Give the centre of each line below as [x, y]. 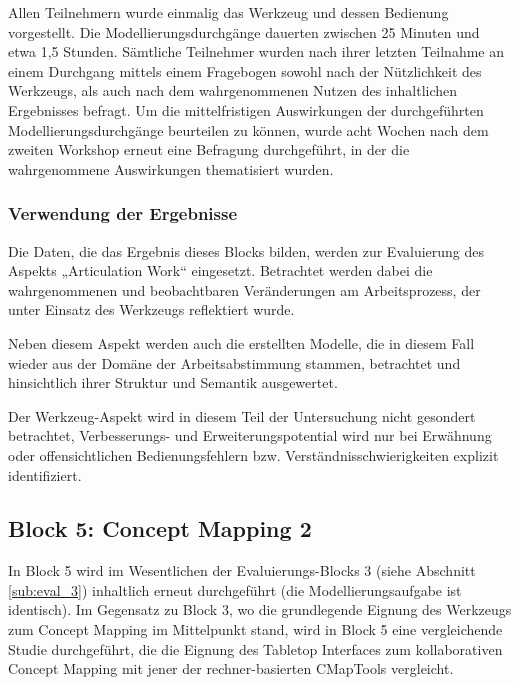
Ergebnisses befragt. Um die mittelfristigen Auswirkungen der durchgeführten [246, 109]
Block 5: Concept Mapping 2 [160, 528]
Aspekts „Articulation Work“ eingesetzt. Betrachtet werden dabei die [220, 270]
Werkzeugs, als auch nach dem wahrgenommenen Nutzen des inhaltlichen [233, 90]
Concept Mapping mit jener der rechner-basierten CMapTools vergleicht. [231, 668]
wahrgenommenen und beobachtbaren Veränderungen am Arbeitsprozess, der [244, 289]
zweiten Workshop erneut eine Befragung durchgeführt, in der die [209, 149]
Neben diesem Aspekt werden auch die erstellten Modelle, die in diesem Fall [241, 342]
